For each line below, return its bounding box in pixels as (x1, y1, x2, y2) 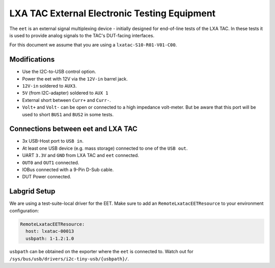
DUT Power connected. (22, 174, 71, 180)
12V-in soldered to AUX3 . (22, 83, 77, 89)
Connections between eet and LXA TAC (9, 125, 137, 133)
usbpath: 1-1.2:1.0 (25, 235, 74, 242)
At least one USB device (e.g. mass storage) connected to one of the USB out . (22, 145, 188, 151)
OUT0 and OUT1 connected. (22, 159, 79, 166)
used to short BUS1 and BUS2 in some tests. (22, 111, 114, 117)
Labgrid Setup (9, 187, 56, 196)
